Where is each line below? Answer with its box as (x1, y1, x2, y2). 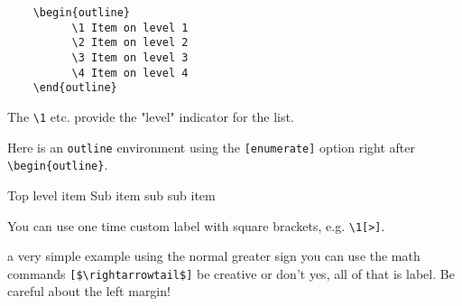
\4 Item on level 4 (71, 66, 189, 79)
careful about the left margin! (7, 282, 171, 301)
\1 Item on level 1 (71, 21, 189, 34)
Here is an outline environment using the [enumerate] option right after (7, 137, 415, 156)
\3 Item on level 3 (71, 51, 189, 64)
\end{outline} (32, 81, 117, 95)
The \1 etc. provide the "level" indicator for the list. (7, 107, 294, 125)
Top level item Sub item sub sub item (7, 185, 216, 204)
